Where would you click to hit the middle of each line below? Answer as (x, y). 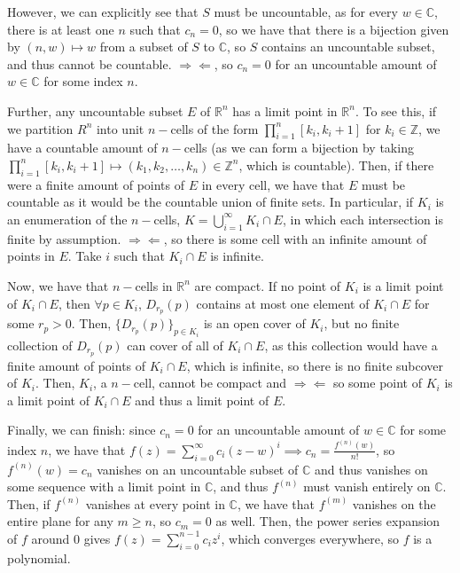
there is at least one (61, 29)
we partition (40, 128)
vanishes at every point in (155, 503)
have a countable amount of (82, 148)
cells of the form (214, 128)
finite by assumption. (64, 238)
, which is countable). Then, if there (336, 165)
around (51, 538)
